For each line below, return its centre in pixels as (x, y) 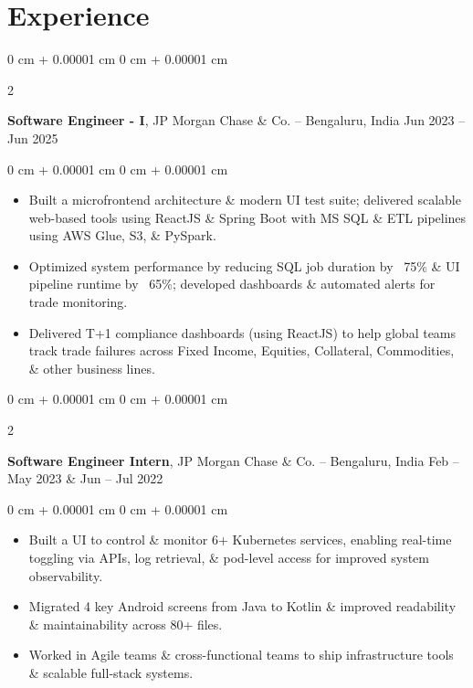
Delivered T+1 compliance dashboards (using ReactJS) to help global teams (242, 332)
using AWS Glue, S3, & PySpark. (122, 235)
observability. (66, 575)
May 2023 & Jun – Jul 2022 (85, 478)
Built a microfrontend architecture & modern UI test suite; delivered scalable (245, 200)
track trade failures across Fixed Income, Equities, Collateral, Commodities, (242, 350)
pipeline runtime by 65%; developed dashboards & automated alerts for (232, 284)
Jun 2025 (33, 138)
